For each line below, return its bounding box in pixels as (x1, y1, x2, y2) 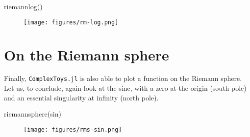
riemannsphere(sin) (4, 109, 61, 119)
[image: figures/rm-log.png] (24, 19, 119, 26)
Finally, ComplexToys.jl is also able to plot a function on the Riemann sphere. (4, 73, 242, 83)
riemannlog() (4, 1, 43, 11)
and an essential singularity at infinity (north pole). (4, 92, 159, 102)
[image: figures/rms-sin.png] (24, 126, 122, 133)
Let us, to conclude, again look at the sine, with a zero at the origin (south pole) (4, 83, 247, 93)
